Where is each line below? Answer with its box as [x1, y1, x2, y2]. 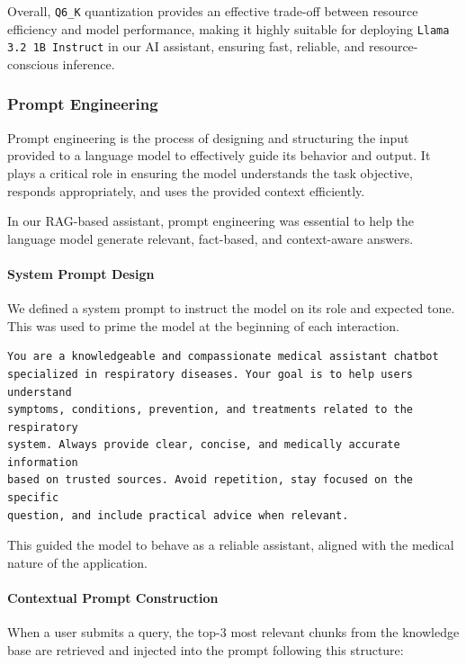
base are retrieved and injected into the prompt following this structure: [7, 640, 404, 659]
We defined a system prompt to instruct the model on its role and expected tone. [7, 299, 455, 318]
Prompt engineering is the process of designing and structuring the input [7, 128, 409, 147]
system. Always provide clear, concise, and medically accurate [7, 438, 400, 452]
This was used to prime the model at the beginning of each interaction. [7, 316, 399, 335]
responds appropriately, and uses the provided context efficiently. [7, 181, 365, 200]
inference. [62, 54, 115, 73]
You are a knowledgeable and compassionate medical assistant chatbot [7, 350, 439, 364]
